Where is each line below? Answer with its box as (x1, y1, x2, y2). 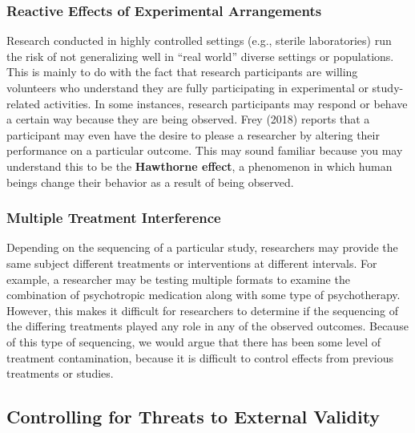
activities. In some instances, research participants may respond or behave (43, 95, 408, 111)
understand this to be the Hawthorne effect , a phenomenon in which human (6, 157, 393, 174)
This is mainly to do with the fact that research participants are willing (6, 63, 358, 80)
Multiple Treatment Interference (6, 208, 221, 228)
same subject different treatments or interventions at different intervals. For (6, 254, 377, 271)
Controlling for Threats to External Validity (6, 404, 381, 429)
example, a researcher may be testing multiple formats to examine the (6, 270, 350, 287)
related (6, 95, 41, 111)
